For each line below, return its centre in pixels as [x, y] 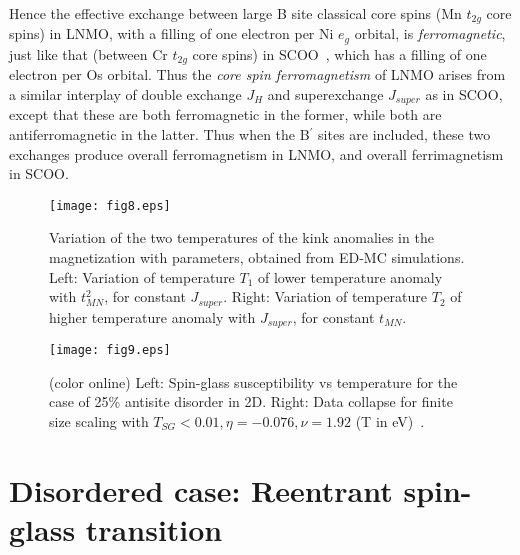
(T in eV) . [390, 420]
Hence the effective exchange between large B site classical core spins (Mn [235, 13]
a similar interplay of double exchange [125, 93]
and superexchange [325, 93]
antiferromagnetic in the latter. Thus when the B [159, 134]
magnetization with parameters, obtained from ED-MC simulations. [257, 257]
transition [154, 528]
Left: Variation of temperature [142, 276]
